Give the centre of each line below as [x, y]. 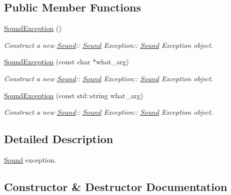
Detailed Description [59, 139]
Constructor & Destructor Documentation [116, 186]
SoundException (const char [47, 62]
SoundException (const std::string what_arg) [74, 95]
